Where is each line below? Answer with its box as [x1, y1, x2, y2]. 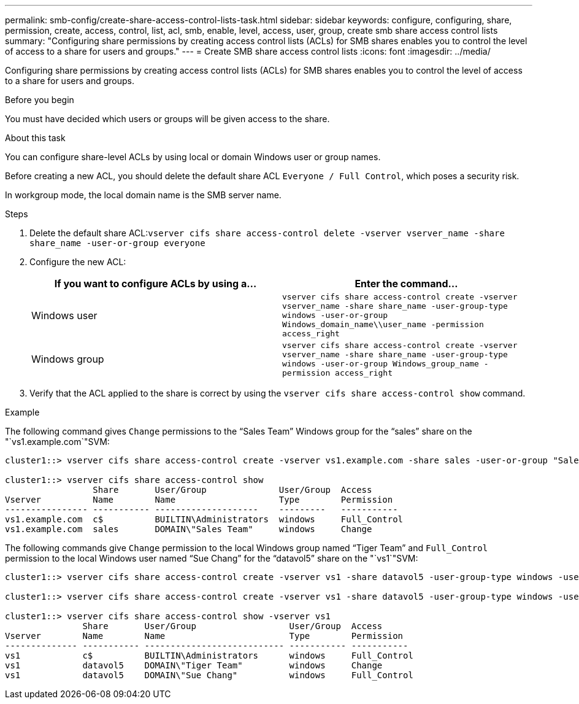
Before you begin [5, 95, 74, 105]
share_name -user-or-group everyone [29, 238, 205, 248]
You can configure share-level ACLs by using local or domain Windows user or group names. [5, 152, 381, 162]
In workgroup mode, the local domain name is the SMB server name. [5, 190, 282, 200]
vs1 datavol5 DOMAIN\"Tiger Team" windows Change [5, 660, 383, 670]
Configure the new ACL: [29, 257, 126, 267]
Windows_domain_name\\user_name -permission [282, 320, 484, 329]
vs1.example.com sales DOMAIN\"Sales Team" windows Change [5, 524, 372, 534]
